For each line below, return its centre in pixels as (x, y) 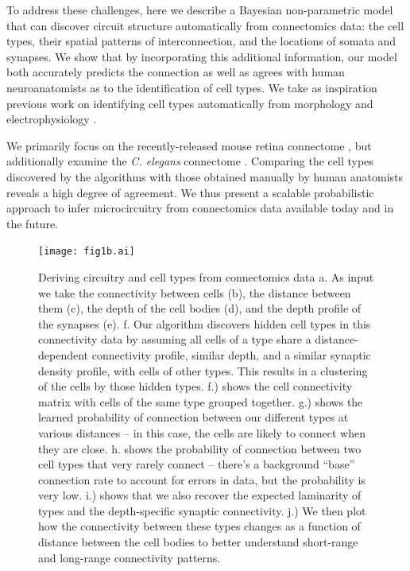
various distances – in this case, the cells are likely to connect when (202, 432)
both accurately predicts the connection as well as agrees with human (176, 72)
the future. (33, 223)
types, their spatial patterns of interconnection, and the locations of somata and (201, 41)
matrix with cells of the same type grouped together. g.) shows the (201, 401)
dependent (64, 354)
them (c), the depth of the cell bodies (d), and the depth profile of (200, 308)
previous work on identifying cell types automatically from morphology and (190, 103)
